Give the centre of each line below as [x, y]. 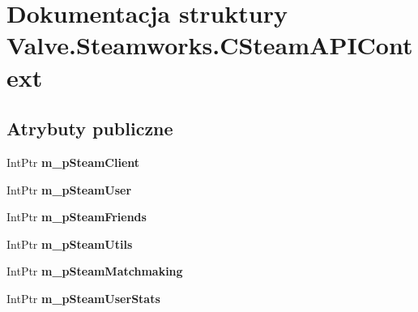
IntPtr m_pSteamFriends [77, 217]
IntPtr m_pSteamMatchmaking [95, 271]
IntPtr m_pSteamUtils [70, 244]
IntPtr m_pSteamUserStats [83, 298]
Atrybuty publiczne [90, 128]
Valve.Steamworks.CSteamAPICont [210, 45]
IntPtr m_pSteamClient [73, 162]
